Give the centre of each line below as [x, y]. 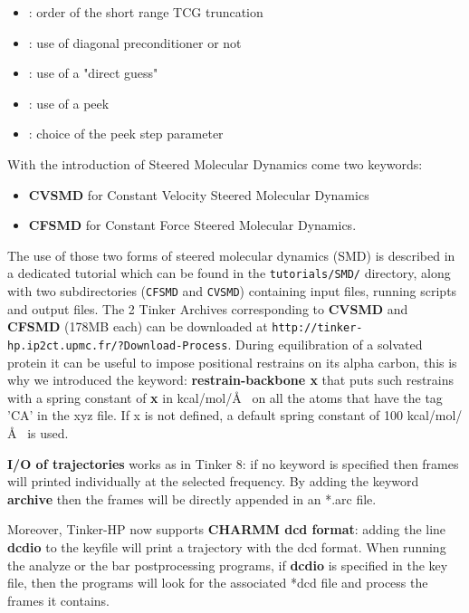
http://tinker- [317, 328]
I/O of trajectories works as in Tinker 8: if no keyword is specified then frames [233, 463]
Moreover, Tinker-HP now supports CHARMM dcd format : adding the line [227, 529]
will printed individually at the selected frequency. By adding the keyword [213, 481]
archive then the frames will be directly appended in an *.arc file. [192, 498]
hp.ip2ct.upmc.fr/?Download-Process [118, 345]
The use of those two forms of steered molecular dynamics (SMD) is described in [231, 255]
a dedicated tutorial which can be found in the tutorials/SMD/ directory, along [229, 273]
